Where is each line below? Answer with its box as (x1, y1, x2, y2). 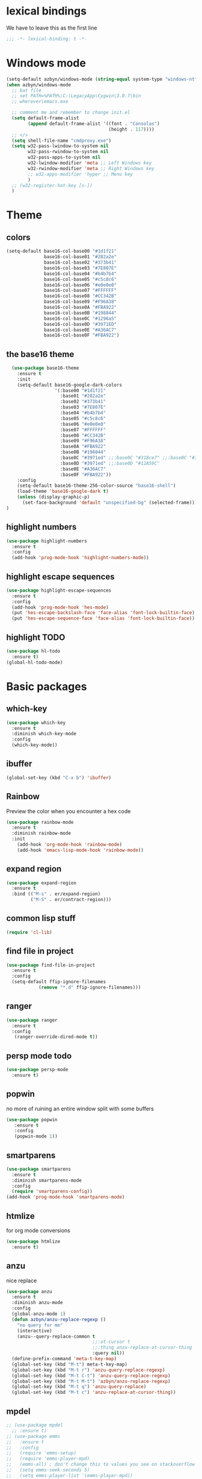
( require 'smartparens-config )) (11, 1188, 93, 1195)
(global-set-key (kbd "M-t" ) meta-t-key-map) (11, 1361, 128, 1367)
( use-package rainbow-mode (6, 819, 74, 825)
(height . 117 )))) (108, 126, 155, 132)
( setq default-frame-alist (11, 115, 79, 121)
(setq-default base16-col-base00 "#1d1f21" (6, 249, 117, 255)
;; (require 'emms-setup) (6, 1450, 77, 1456)
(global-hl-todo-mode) (6, 659, 63, 665)
